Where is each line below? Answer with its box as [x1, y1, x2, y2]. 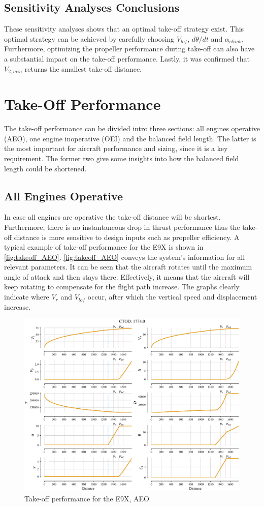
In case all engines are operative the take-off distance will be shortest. [4, 212, 221, 222]
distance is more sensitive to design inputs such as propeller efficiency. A [14, 231, 240, 242]
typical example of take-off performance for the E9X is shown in [4, 242, 204, 252]
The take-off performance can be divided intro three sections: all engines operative [4, 123, 260, 134]
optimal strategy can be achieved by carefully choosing [4, 33, 175, 44]
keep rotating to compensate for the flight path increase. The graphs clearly [4, 281, 240, 292]
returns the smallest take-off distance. [24, 63, 142, 74]
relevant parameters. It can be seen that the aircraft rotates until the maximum [4, 261, 252, 272]
